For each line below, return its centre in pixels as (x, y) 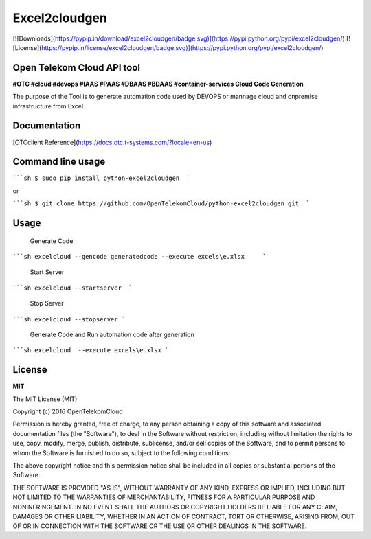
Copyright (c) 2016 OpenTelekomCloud (68, 411)
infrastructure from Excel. (49, 106)
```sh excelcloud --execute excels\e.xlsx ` (91, 351)
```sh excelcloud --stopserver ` (69, 319)
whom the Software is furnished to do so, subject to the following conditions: (122, 452)
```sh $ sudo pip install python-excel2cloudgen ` (102, 178)
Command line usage (59, 162)
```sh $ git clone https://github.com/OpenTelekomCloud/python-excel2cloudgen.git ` (161, 204)
